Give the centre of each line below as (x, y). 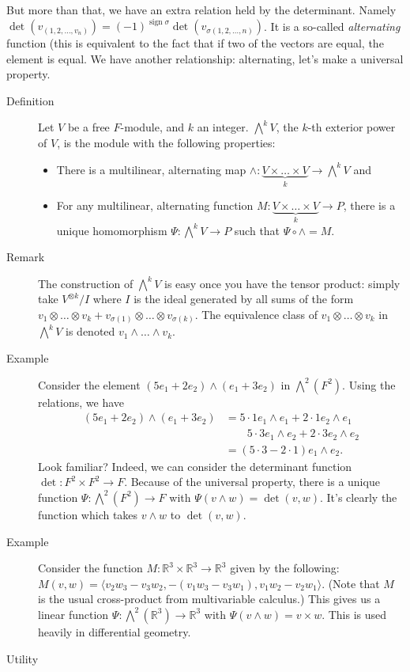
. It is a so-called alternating (332, 26)
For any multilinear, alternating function (155, 205)
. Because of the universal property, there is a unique (252, 482)
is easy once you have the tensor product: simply (282, 283)
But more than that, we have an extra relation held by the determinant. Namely (201, 9)
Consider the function (90, 568)
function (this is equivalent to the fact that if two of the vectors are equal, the (195, 43)
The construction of (86, 283)
